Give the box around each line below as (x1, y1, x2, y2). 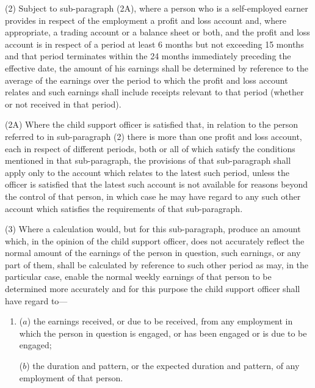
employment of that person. (19, 371, 123, 384)
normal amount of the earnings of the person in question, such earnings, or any (5, 246, 301, 259)
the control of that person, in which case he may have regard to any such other (5, 189, 301, 202)
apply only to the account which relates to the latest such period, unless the (5, 166, 289, 178)
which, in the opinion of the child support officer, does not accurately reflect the (5, 234, 305, 247)
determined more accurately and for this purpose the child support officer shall (5, 282, 300, 295)
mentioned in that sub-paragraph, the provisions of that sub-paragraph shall (5, 154, 291, 167)
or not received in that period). (5, 97, 121, 110)
